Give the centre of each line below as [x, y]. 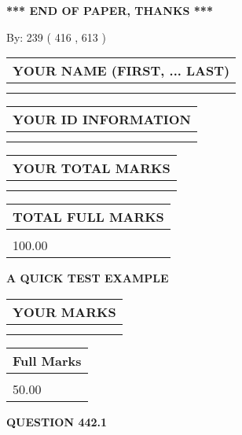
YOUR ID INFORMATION [102, 120]
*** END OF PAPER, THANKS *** [110, 10]
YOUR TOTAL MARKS [92, 168]
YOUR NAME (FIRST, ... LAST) [121, 71]
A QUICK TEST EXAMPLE [88, 278]
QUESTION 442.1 [57, 421]
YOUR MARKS [64, 312]
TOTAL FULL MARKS [88, 217]
